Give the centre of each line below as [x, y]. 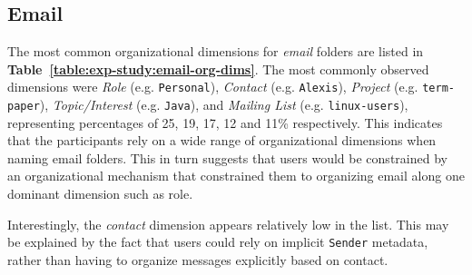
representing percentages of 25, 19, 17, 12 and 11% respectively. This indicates [225, 122]
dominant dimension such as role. [100, 194]
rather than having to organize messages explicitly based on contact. [198, 259]
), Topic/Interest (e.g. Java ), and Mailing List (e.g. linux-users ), [224, 105]
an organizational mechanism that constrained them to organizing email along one [236, 176]
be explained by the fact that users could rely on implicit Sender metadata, [218, 242]
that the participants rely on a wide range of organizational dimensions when [222, 140]
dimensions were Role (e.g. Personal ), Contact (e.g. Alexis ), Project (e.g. [213, 87]
